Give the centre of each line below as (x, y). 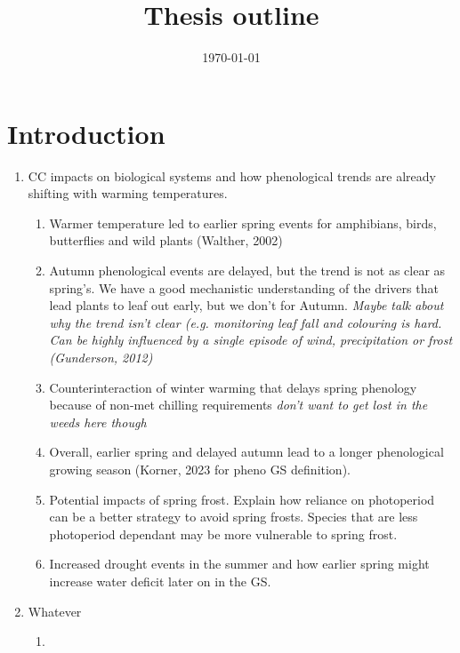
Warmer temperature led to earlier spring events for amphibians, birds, (243, 223)
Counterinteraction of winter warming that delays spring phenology (233, 387)
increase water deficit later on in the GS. (160, 581)
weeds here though (98, 422)
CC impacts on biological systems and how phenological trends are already (232, 175)
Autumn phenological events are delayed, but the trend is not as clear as (247, 271)
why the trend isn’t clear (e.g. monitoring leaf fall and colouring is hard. (246, 322)
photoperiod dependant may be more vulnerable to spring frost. (223, 534)
